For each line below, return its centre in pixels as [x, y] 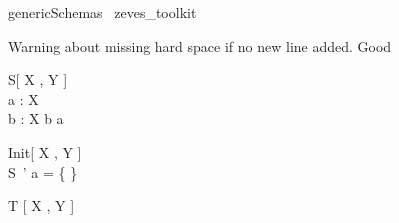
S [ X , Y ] [38, 79]
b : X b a [36, 118]
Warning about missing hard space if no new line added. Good [200, 45]
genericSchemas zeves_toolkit [102, 12]
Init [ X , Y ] [45, 151]
